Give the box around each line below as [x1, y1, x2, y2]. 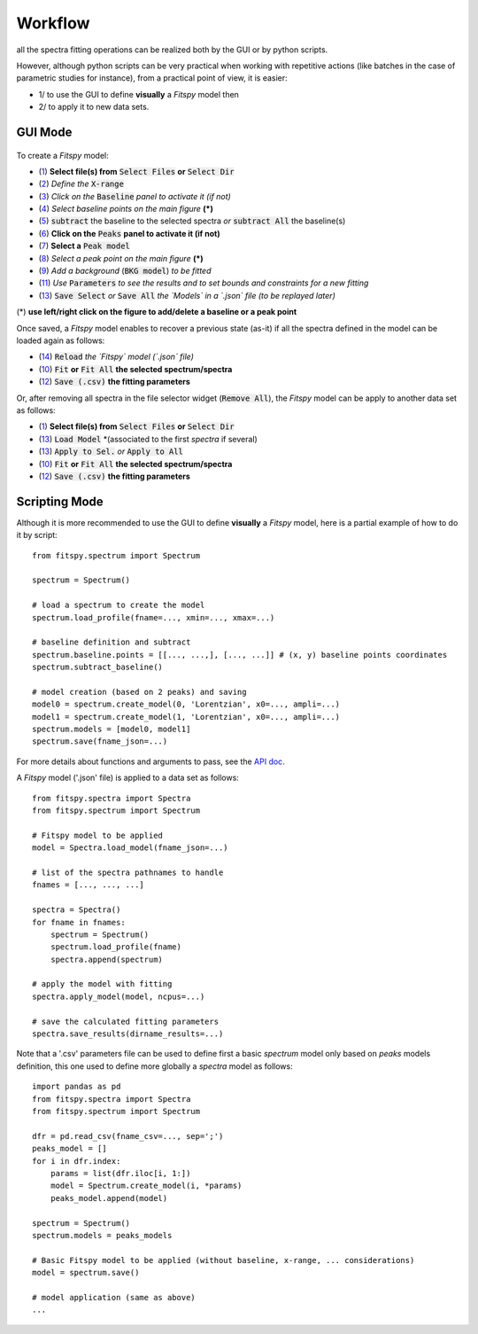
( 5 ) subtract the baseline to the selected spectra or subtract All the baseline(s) [38, 215, 346, 226]
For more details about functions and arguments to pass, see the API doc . [16, 756, 285, 767]
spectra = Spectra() [32, 905, 121, 915]
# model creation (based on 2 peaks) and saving [32, 687, 247, 697]
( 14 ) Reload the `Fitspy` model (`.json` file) [38, 351, 195, 363]
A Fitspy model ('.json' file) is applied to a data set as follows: [16, 772, 239, 784]
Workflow [16, 13, 90, 33]
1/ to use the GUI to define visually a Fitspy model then [38, 89, 239, 99]
